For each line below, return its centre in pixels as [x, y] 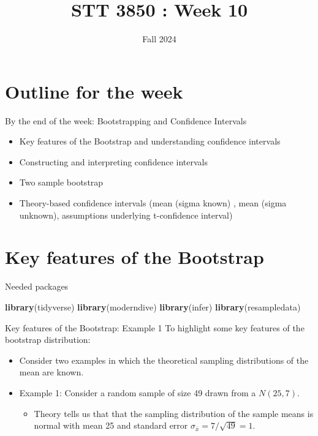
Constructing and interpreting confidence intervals [113, 161]
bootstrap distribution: [48, 340]
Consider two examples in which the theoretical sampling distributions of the [164, 360]
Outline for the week [94, 91]
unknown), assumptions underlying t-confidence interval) [126, 215]
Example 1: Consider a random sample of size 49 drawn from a [138, 392]
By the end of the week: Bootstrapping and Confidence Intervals [126, 120]
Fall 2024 [159, 39]
